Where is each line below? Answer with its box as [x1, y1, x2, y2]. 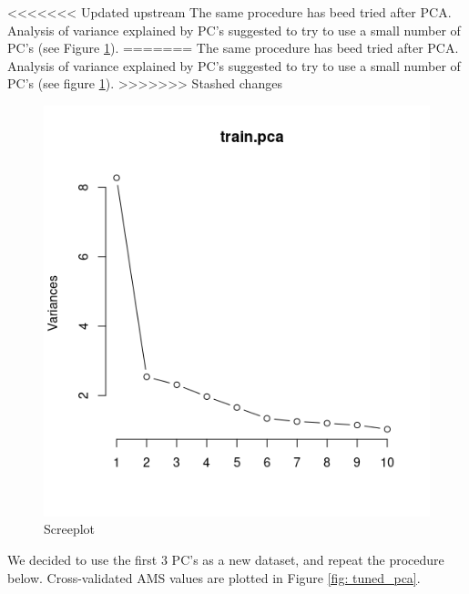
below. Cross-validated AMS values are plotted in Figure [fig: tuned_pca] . [7, 568, 421, 587]
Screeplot [44, 519, 96, 538]
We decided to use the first [7, 549, 158, 568]
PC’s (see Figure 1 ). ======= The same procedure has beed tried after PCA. [7, 38, 459, 57]
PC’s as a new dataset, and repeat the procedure [171, 549, 444, 568]
